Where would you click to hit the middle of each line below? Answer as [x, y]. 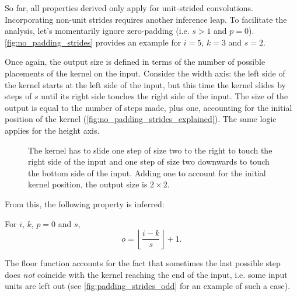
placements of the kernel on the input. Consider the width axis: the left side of [145, 73]
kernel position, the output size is [88, 184]
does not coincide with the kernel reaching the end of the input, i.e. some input [146, 274]
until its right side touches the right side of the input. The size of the [165, 96]
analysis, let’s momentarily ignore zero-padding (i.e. [97, 31]
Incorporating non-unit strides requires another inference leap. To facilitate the [146, 19]
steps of [18, 96]
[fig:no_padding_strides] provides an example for [93, 42]
